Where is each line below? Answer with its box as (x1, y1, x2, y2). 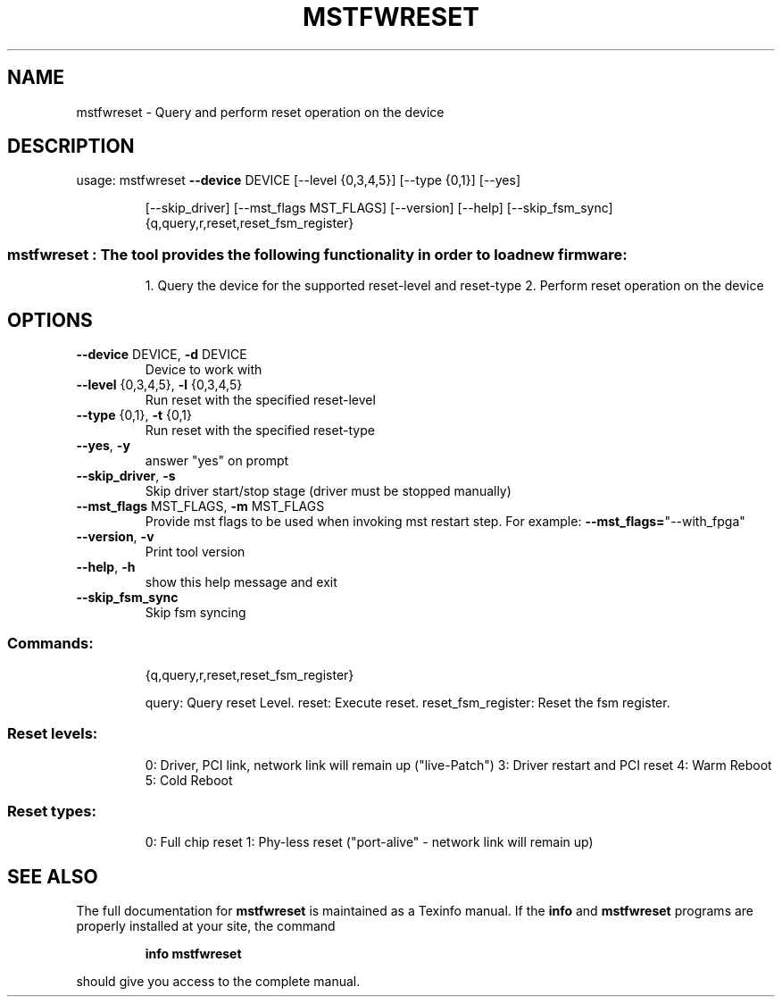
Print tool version (145, 544, 245, 560)
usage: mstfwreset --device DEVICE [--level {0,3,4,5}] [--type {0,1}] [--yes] (76, 172, 521, 188)
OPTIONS (7, 308, 93, 331)
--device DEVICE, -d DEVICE (76, 347, 247, 363)
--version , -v (76, 529, 154, 545)
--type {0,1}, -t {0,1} (76, 407, 192, 423)
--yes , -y (76, 438, 130, 454)
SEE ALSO (7, 865, 98, 888)
